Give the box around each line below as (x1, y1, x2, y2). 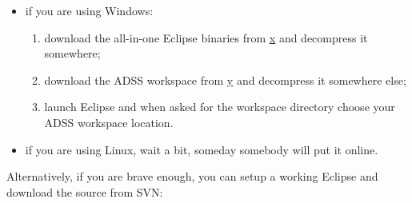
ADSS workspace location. (44, 113, 174, 130)
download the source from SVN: (6, 183, 163, 200)
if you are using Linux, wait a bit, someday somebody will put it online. (25, 141, 378, 157)
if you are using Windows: (25, 2, 154, 18)
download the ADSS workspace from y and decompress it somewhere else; (44, 71, 406, 88)
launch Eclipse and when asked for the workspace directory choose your (44, 98, 395, 115)
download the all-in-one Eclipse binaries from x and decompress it (44, 29, 368, 46)
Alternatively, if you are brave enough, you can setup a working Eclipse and (6, 168, 378, 185)
